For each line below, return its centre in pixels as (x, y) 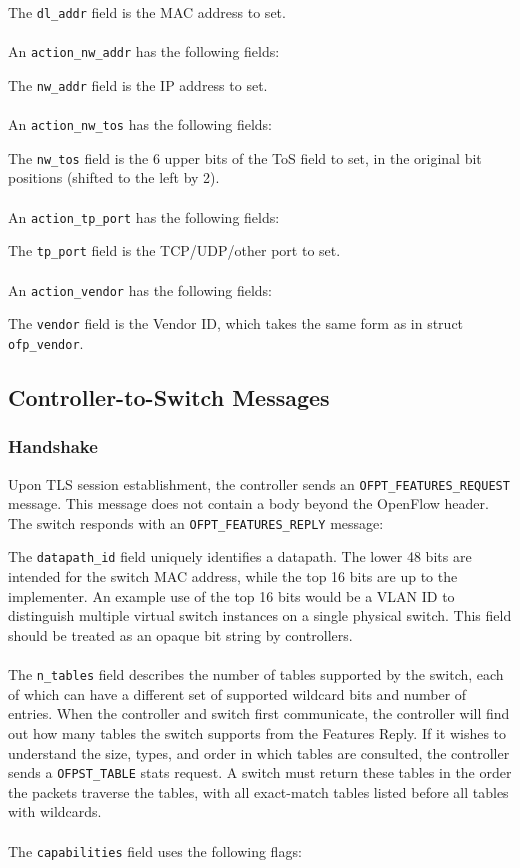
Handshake (53, 446)
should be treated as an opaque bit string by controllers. (180, 634)
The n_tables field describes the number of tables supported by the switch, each (256, 674)
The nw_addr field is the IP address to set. (138, 84)
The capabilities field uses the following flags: (155, 850)
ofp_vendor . (46, 342)
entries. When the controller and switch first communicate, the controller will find (259, 713)
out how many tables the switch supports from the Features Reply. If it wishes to (257, 732)
